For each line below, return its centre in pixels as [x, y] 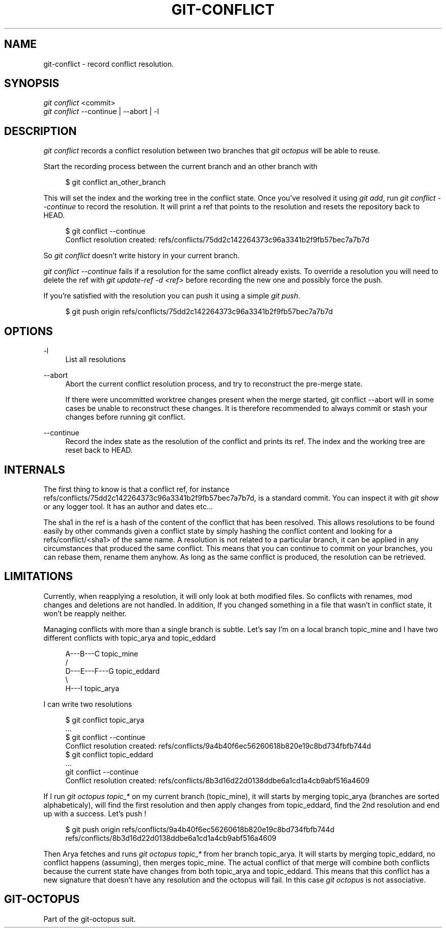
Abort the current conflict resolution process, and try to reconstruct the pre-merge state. [214, 384]
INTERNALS [35, 470]
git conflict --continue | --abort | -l [101, 112]
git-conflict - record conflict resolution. [109, 64]
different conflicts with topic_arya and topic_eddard [130, 638]
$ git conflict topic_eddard [109, 754]
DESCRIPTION [40, 131]
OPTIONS [29, 331]
